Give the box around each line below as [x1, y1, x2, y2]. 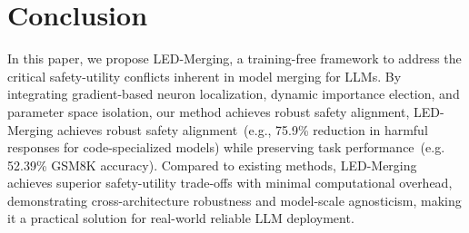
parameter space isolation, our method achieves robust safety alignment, [7, 102, 410, 121]
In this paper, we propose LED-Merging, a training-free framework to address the [7, 49, 462, 68]
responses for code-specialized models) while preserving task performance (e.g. [7, 138, 445, 157]
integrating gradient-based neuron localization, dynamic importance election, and [7, 84, 460, 103]
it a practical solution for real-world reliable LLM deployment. [7, 209, 354, 228]
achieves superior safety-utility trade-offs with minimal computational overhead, [7, 173, 453, 192]
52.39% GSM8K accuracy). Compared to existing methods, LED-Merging [7, 155, 417, 174]
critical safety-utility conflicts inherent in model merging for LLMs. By [7, 66, 402, 85]
